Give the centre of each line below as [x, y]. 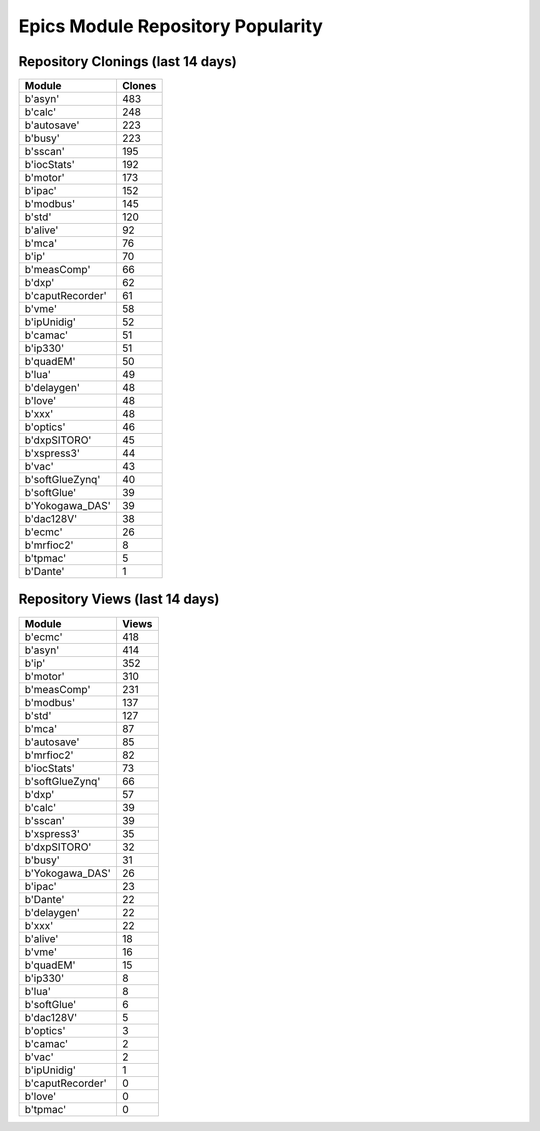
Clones [139, 86]
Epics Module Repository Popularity [171, 26]
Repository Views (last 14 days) [119, 599]
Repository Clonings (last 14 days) [127, 61]
